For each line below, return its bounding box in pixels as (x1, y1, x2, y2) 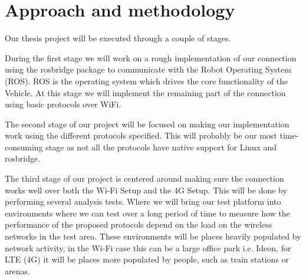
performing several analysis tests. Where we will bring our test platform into (5, 195, 281, 208)
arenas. (5, 264, 30, 277)
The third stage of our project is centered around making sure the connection (5, 172, 284, 185)
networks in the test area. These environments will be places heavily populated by (5, 230, 301, 242)
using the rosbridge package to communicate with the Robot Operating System (5, 63, 291, 76)
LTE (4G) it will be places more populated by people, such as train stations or (5, 253, 289, 265)
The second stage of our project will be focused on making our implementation (5, 117, 289, 130)
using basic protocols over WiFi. (5, 98, 121, 110)
